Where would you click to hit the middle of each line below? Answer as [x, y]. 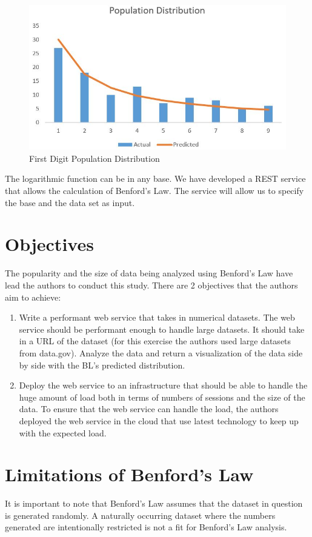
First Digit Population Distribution [95, 158]
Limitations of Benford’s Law [129, 474]
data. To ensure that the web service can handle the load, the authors [149, 409]
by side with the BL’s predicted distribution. [102, 365]
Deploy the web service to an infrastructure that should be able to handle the [163, 385]
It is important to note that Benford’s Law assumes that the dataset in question [154, 503]
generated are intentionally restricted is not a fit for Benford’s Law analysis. [146, 527]
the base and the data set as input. [70, 202]
